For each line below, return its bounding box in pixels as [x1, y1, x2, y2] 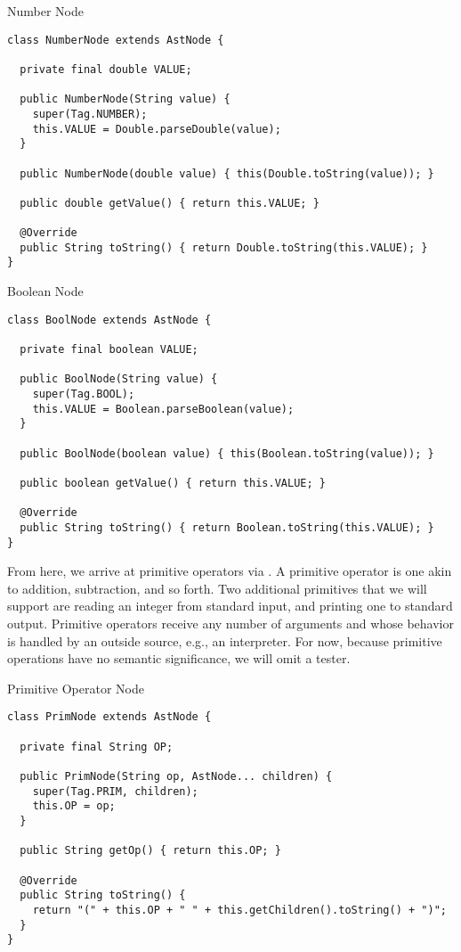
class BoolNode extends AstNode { [7, 313, 212, 326]
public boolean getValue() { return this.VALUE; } [20, 476, 326, 489]
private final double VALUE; [20, 62, 192, 76]
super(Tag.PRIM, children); [32, 784, 198, 798]
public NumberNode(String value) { [20, 93, 230, 106]
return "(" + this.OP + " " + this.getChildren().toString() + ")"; [32, 903, 447, 916]
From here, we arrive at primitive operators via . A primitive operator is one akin [7, 562, 452, 580]
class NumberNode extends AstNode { [7, 33, 224, 46]
